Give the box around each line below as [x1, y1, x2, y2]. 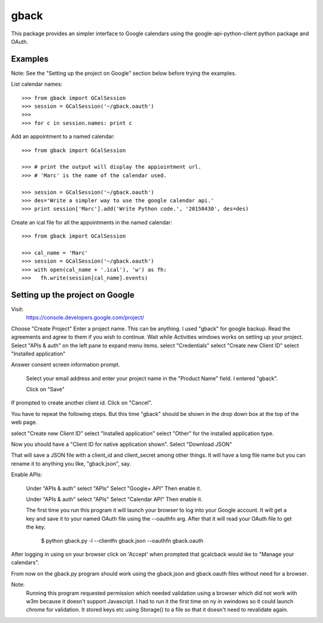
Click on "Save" [26, 386, 65, 393]
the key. [26, 524, 46, 531]
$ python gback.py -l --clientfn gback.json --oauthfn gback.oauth [41, 537, 203, 544]
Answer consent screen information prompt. [11, 361, 120, 368]
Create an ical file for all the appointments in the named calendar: [11, 218, 173, 226]
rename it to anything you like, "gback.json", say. [11, 460, 132, 467]
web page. [11, 419, 38, 426]
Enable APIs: [11, 471, 42, 478]
